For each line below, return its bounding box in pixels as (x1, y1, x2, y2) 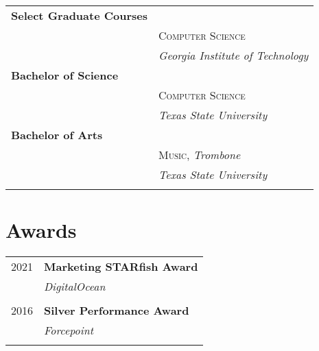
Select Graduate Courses (11, 8, 148, 23)
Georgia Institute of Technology (158, 47, 309, 63)
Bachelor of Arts (11, 127, 103, 143)
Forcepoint (44, 322, 93, 339)
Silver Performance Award (44, 302, 189, 319)
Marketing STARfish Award (44, 258, 198, 275)
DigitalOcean (44, 278, 106, 295)
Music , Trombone (158, 147, 241, 162)
